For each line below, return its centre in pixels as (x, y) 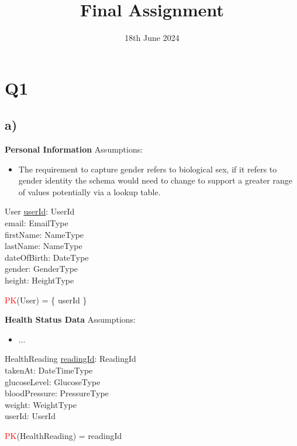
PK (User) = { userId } (46, 300)
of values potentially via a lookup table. (89, 191)
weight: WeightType (41, 404)
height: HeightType (39, 280)
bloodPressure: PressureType (57, 393)
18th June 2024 (152, 38)
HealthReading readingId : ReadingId (70, 359)
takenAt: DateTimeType (49, 370)
